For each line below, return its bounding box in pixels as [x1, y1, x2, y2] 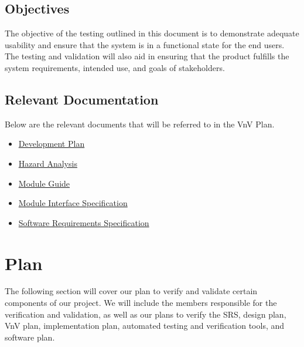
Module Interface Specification [18, 197, 128, 209]
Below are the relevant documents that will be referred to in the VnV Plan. [5, 117, 275, 130]
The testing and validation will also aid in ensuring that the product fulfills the [5, 50, 289, 62]
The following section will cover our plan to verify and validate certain [5, 285, 258, 297]
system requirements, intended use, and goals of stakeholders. [5, 61, 225, 73]
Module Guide [18, 177, 70, 189]
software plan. [5, 331, 55, 343]
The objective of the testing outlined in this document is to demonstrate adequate [5, 27, 299, 39]
